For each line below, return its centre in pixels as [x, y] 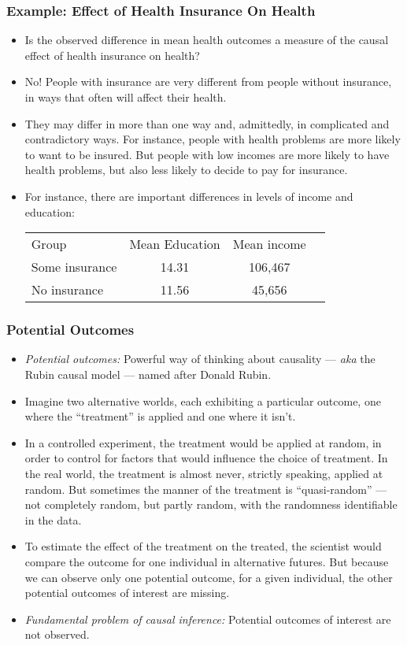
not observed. [57, 634]
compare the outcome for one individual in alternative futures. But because [207, 561]
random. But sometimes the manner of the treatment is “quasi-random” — [206, 489]
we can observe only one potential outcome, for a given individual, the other [209, 577]
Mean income [269, 244]
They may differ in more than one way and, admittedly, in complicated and [207, 123]
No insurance [67, 290]
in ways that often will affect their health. [126, 97]
